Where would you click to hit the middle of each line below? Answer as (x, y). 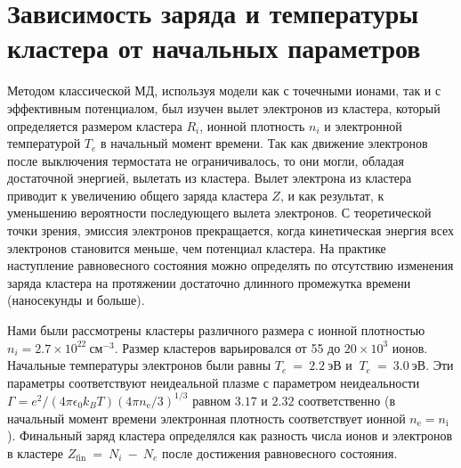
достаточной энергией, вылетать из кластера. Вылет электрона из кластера (210, 178)
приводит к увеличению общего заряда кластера (137, 195)
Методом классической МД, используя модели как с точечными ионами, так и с (224, 90)
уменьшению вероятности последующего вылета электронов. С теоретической (219, 213)
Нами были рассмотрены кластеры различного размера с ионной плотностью (216, 330)
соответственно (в (347, 400)
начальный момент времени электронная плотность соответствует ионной (206, 418)
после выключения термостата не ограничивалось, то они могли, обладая (206, 160)
